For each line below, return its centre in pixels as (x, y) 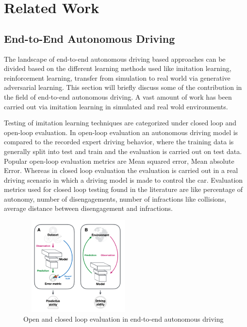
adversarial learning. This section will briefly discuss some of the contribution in (123, 87)
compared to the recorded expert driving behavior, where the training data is (119, 142)
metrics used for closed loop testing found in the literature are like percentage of (123, 189)
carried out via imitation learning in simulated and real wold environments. (116, 106)
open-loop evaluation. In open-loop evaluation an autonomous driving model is (121, 132)
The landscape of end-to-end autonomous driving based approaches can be (115, 59)
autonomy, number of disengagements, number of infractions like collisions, (115, 198)
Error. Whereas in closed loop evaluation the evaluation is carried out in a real (121, 170)
